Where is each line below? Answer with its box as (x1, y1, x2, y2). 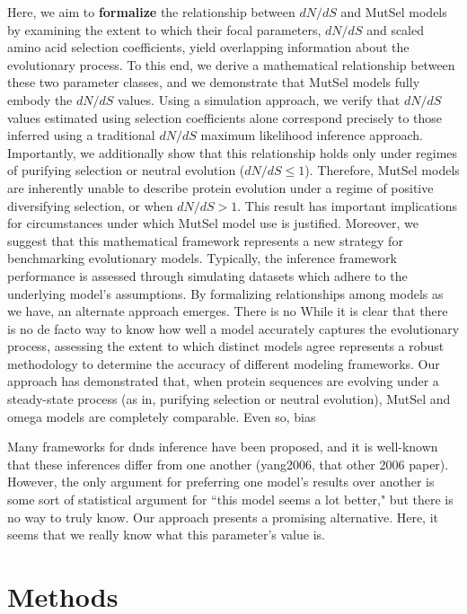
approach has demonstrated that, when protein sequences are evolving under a (7, 372, 439, 390)
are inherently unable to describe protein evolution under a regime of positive (7, 178, 434, 197)
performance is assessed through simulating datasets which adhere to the (7, 266, 408, 285)
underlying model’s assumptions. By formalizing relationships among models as (7, 284, 444, 303)
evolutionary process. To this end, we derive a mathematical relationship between (7, 55, 455, 74)
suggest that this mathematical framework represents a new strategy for (7, 231, 403, 250)
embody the (7, 90, 73, 109)
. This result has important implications (237, 196, 457, 215)
